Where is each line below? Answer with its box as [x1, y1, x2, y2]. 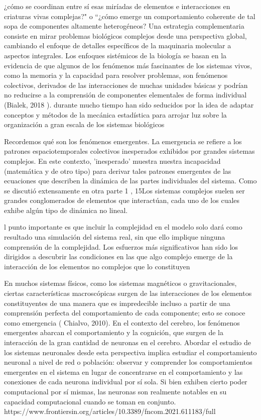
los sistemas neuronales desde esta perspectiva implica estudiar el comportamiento [4, 347, 257, 357]
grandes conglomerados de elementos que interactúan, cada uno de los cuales [4, 195, 240, 205]
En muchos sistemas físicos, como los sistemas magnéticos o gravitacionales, [4, 278, 237, 288]
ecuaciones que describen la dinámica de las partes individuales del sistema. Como [4, 175, 257, 186]
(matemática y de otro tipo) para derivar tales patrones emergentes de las [4, 165, 231, 176]
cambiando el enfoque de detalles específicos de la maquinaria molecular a [4, 40, 231, 51]
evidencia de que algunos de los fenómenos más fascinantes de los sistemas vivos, [4, 60, 252, 70]
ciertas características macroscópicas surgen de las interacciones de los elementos [4, 288, 252, 298]
